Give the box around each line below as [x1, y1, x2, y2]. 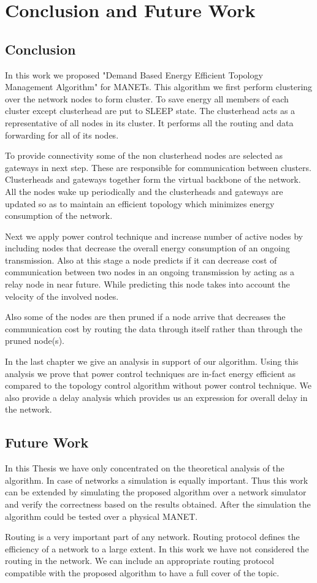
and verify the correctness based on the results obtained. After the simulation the [5, 498, 311, 510]
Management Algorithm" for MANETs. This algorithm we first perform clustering [5, 80, 313, 93]
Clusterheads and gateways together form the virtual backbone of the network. [5, 173, 301, 186]
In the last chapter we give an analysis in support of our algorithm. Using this [5, 355, 299, 368]
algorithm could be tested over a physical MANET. [5, 509, 198, 522]
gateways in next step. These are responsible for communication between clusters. [5, 161, 311, 173]
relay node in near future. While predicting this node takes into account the [5, 278, 290, 291]
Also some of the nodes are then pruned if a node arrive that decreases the [5, 310, 286, 323]
